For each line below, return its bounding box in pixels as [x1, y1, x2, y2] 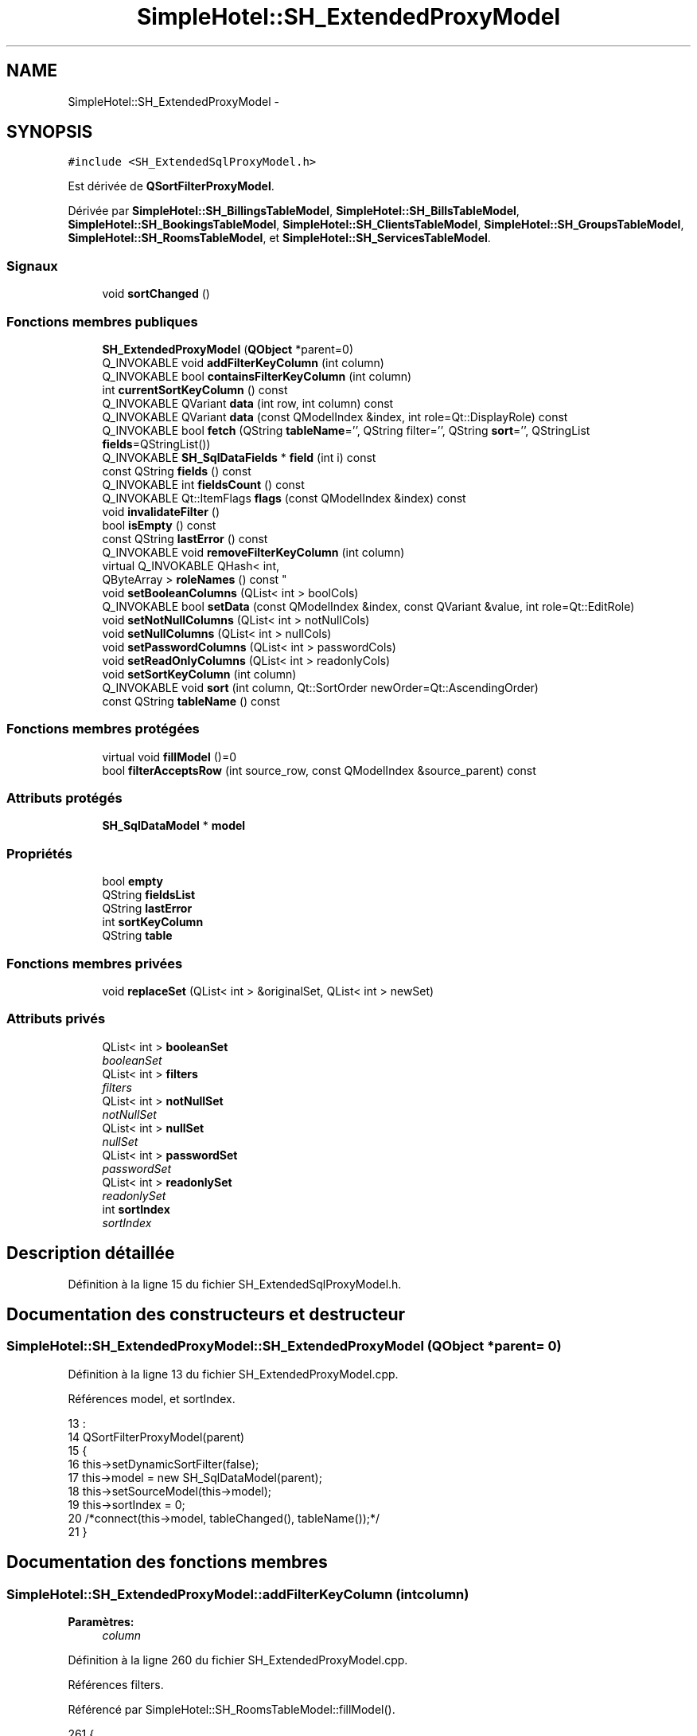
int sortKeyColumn [102, 915, 204, 929]
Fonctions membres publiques [6, 313, 198, 330]
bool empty [102, 874, 163, 889]
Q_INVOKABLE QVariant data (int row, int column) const [102, 396, 394, 410]
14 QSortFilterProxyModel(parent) [68, 1429, 245, 1444]
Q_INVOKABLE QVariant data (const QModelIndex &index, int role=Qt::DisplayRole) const [102, 409, 568, 424]
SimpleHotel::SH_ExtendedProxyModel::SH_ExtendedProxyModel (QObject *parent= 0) [6, 1338, 562, 1355]
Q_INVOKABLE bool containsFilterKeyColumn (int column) [102, 369, 412, 383]
